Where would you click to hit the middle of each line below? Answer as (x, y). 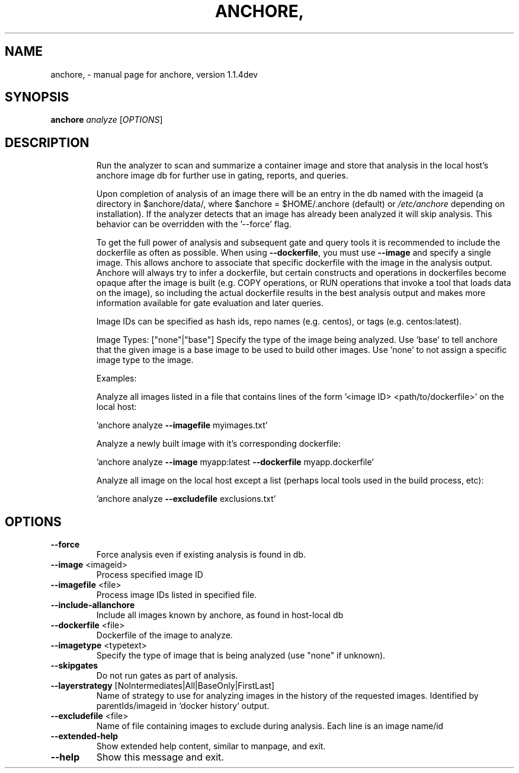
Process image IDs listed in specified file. (177, 595)
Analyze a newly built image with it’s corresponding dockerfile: (218, 444)
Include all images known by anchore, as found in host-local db (220, 615)
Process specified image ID (150, 575)
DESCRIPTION (47, 142)
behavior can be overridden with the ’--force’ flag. (194, 224)
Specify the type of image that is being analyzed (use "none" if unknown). (241, 656)
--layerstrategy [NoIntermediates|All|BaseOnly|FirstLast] (163, 686)
